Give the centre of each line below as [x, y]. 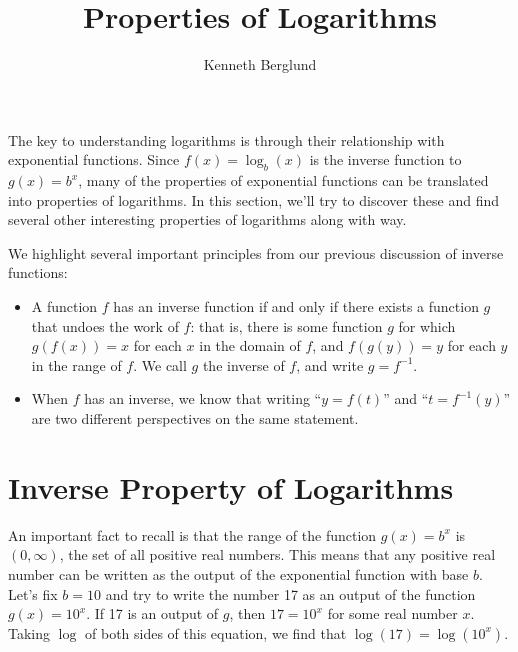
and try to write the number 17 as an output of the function [290, 593]
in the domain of [250, 345]
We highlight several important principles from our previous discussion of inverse [256, 252]
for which [427, 325]
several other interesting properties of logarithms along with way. [207, 219]
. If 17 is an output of [152, 613]
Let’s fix [33, 593]
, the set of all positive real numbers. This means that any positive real [277, 554]
